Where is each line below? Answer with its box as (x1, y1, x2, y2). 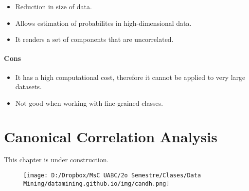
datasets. (15, 81, 42, 92)
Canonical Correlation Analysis (4, 126, 217, 146)
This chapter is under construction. (4, 154, 109, 165)
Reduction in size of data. (15, 1, 92, 11)
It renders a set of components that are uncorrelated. (15, 34, 174, 44)
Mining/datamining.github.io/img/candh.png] (23, 180, 170, 187)
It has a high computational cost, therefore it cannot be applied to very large (15, 72, 246, 82)
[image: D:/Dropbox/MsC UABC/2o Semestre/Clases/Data (23, 172, 201, 179)
